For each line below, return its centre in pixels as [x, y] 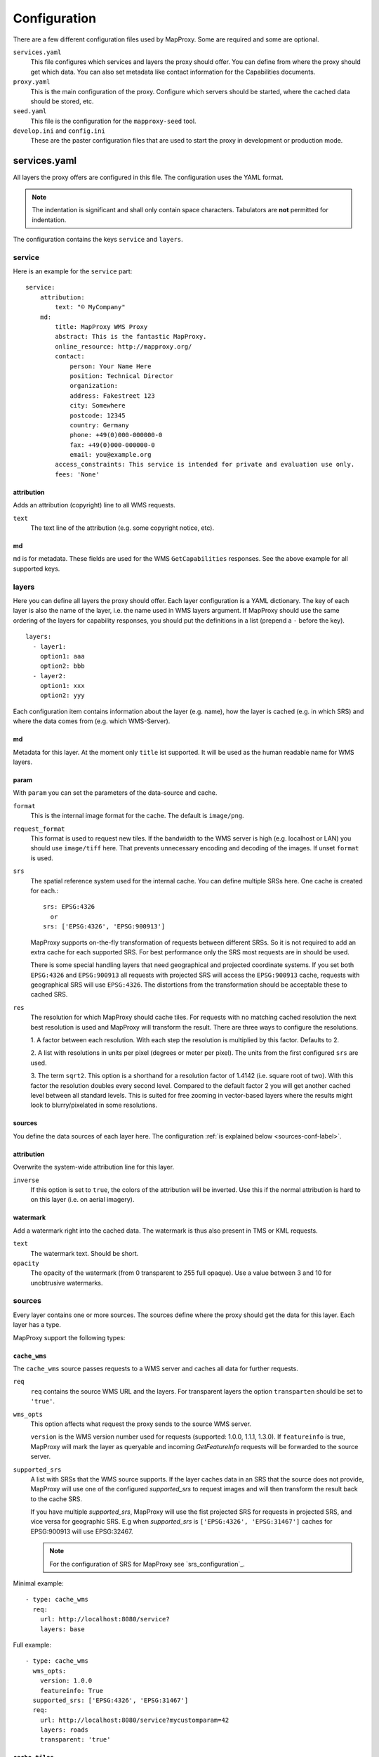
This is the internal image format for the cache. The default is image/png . [138, 816]
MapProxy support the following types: [69, 1337]
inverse [26, 1180]
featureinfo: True [72, 1691]
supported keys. [36, 569]
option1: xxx [62, 686]
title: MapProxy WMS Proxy [101, 327]
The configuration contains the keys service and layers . [98, 239]
